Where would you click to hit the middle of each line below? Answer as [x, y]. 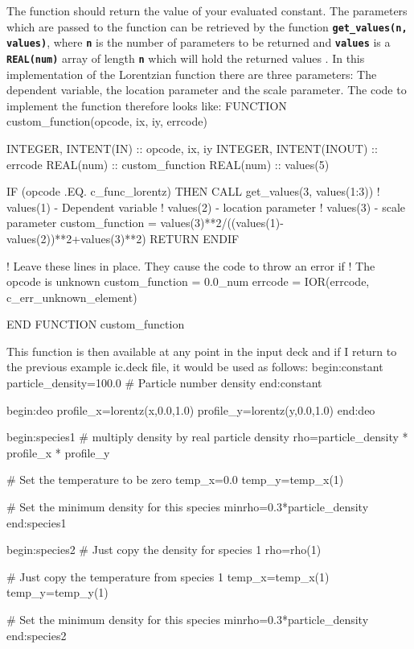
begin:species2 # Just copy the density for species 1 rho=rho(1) [164, 550]
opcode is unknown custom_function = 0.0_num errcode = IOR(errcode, [188, 281]
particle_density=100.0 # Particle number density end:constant [164, 383]
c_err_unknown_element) [72, 297]
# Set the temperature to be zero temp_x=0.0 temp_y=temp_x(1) [175, 480]
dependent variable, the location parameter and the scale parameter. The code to [207, 90]
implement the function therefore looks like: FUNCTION [147, 105]
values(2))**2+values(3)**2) [76, 238]
